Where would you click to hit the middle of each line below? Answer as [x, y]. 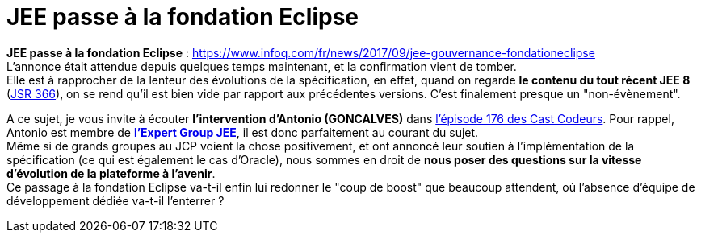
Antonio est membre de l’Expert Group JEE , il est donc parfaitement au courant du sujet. [243, 132]
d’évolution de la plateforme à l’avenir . [111, 173]
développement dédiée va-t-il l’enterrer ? [115, 200]
